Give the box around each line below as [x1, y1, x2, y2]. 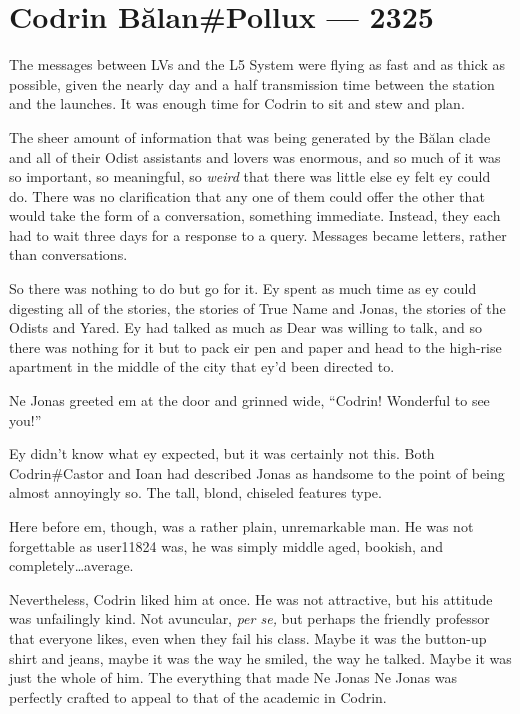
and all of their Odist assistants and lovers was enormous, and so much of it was [9, 146, 501, 167]
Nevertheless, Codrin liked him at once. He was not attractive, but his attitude [9, 588, 493, 609]
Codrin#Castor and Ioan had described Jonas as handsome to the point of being [9, 462, 505, 483]
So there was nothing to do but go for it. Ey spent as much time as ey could [9, 278, 477, 299]
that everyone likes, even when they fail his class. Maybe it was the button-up [9, 627, 487, 648]
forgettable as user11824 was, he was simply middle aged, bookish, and [9, 535, 444, 556]
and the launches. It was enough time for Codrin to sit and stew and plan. [9, 93, 465, 114]
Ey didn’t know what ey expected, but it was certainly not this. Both [9, 443, 435, 464]
